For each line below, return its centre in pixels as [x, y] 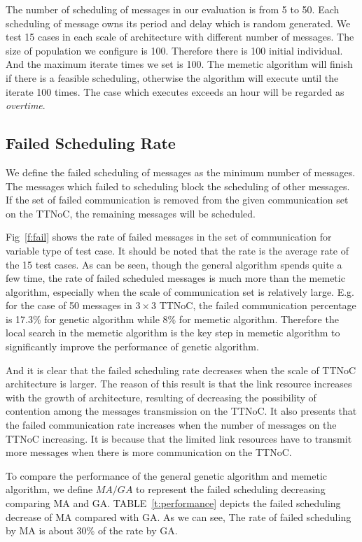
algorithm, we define [49, 489]
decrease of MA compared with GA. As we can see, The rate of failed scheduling [179, 516]
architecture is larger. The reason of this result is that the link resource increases [179, 384]
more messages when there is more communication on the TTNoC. [149, 452]
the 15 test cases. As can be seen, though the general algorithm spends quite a [174, 264]
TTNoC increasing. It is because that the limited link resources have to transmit [179, 438]
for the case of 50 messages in [69, 305]
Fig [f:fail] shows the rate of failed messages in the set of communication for [169, 237]
